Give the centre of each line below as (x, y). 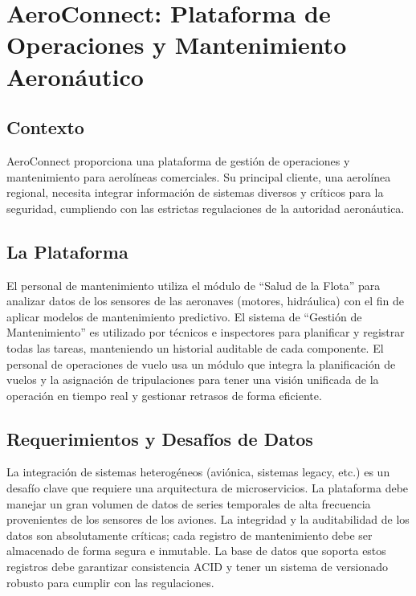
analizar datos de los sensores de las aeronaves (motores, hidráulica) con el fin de (206, 301)
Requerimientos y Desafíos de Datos (160, 438)
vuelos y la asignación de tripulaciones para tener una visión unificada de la (193, 380)
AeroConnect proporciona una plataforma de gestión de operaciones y (178, 160)
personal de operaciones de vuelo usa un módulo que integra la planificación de (201, 363)
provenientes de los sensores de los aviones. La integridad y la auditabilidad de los (208, 519)
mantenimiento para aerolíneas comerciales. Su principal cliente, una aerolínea (199, 176)
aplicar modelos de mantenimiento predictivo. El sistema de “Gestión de (184, 316)
